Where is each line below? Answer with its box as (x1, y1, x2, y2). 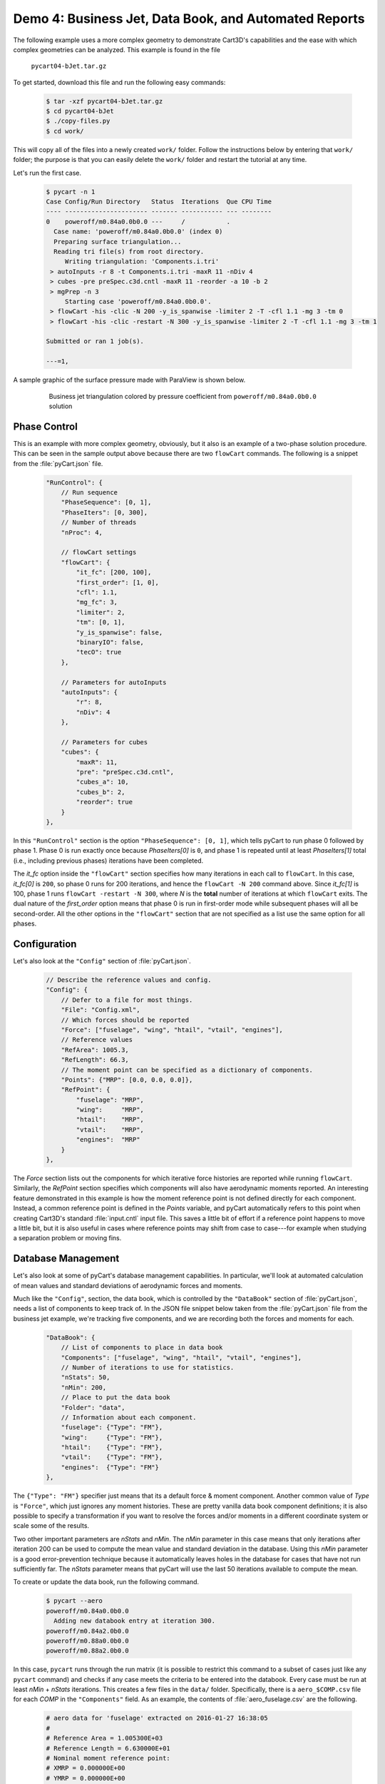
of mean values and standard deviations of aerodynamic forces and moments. (13, 1281, 243, 1289)
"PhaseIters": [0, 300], (61, 508, 148, 517)
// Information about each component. (61, 1413, 197, 1421)
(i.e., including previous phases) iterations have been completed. (13, 856, 204, 865)
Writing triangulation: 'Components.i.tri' (64, 258, 220, 265)
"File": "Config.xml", (61, 1006, 140, 1014)
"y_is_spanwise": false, (76, 628, 163, 637)
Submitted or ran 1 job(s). (46, 338, 144, 345)
